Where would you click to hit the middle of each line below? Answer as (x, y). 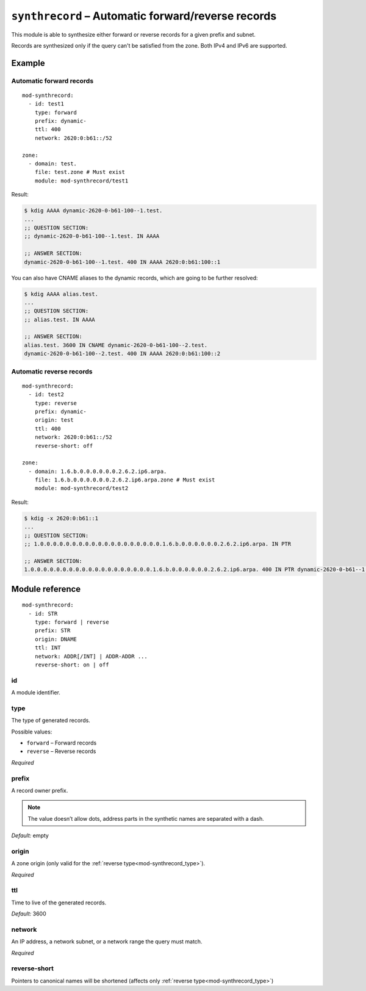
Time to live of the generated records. (59, 903)
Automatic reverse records (52, 371)
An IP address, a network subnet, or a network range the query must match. (107, 942)
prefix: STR (52, 631)
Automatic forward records (52, 81)
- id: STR (43, 614)
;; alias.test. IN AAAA (60, 319)
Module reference (46, 589)
